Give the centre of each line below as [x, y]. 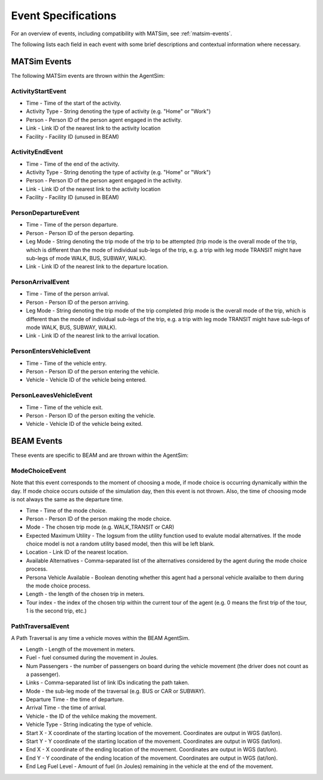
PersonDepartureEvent [45, 213]
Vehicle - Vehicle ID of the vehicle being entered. [86, 380]
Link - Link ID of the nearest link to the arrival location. [93, 336]
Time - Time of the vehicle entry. [66, 363]
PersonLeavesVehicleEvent [52, 395]
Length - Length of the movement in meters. [80, 649]
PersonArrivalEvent [40, 282]
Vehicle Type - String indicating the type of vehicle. [89, 724]
